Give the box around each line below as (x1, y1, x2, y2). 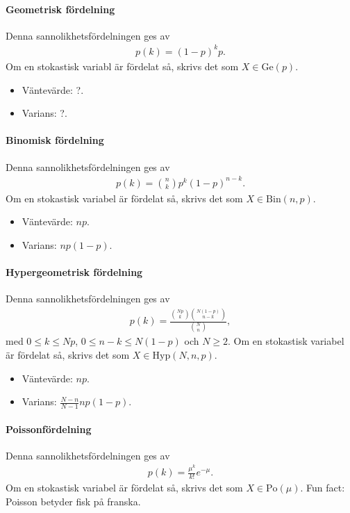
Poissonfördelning (6, 421, 92, 436)
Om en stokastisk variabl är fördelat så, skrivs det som (6, 58, 239, 73)
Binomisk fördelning (6, 133, 104, 147)
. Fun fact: (300, 480, 345, 495)
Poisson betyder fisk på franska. (6, 494, 141, 508)
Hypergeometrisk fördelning (6, 265, 143, 279)
